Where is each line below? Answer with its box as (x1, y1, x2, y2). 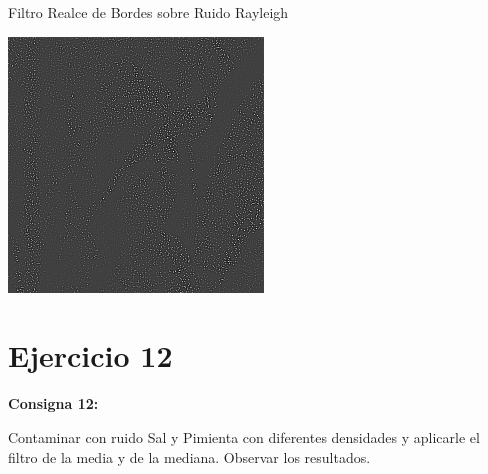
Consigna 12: (8, 393, 99, 414)
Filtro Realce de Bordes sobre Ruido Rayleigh (8, 2, 289, 22)
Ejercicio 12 (8, 335, 173, 376)
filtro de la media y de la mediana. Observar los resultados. (8, 446, 371, 467)
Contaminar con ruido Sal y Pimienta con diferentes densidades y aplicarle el (8, 426, 480, 447)
